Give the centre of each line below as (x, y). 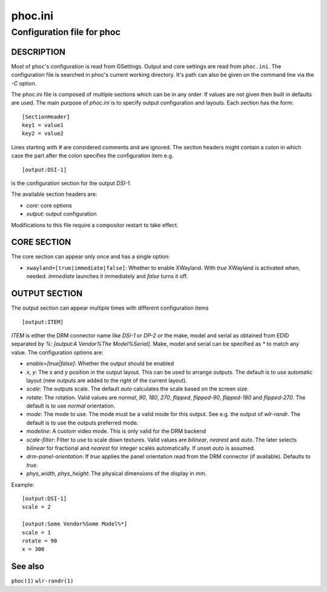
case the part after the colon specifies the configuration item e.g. (92, 156)
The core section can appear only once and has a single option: (91, 256)
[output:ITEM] (43, 322)
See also (28, 566)
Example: (23, 484)
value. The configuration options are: (57, 352)
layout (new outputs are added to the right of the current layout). (107, 380)
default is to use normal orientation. (71, 406)
